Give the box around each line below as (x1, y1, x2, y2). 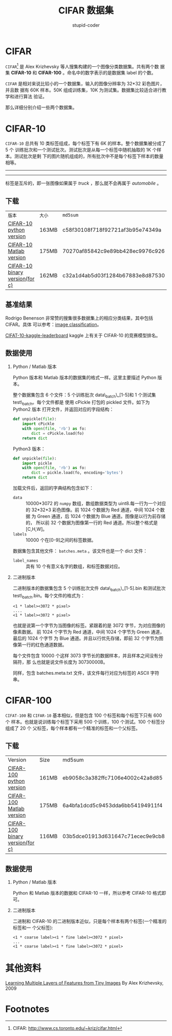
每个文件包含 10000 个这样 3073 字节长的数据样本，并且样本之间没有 (12, 652, 159, 658)
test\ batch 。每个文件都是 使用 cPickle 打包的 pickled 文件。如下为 (12, 399, 150, 406)
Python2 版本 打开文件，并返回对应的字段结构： (12, 406, 114, 413)
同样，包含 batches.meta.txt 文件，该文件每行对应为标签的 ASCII (12, 670, 149, 676)
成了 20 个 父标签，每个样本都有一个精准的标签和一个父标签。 (9, 725, 141, 731)
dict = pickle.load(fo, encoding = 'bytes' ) (31, 470, 123, 475)
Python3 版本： (12, 446, 46, 452)
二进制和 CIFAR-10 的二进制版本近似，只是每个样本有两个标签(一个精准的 (12, 918, 167, 924)
